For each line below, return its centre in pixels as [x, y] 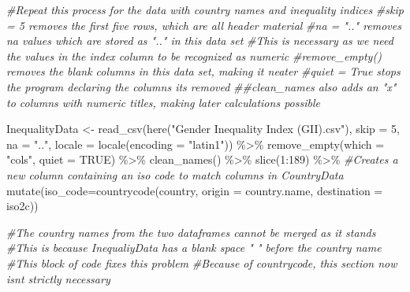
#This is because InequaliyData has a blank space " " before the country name [194, 248]
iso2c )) [22, 206]
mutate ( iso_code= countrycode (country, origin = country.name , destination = [195, 190]
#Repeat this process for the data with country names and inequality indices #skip [205, 9]
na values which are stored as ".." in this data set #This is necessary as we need [200, 41]
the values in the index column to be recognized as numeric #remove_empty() [194, 55]
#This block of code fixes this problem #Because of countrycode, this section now [202, 262]
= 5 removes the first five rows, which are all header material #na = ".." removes [204, 25]
